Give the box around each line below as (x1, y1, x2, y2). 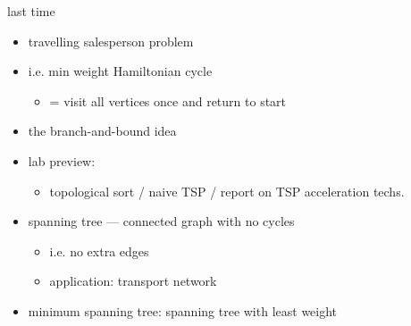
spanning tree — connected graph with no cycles (28, 212, 295, 230)
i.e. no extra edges (49, 241, 149, 260)
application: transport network (49, 272, 217, 290)
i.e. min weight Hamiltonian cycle (28, 62, 213, 80)
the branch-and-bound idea (28, 121, 177, 140)
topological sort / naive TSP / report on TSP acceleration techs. (49, 181, 405, 200)
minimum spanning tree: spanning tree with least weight (28, 301, 338, 320)
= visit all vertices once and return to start (49, 91, 287, 110)
